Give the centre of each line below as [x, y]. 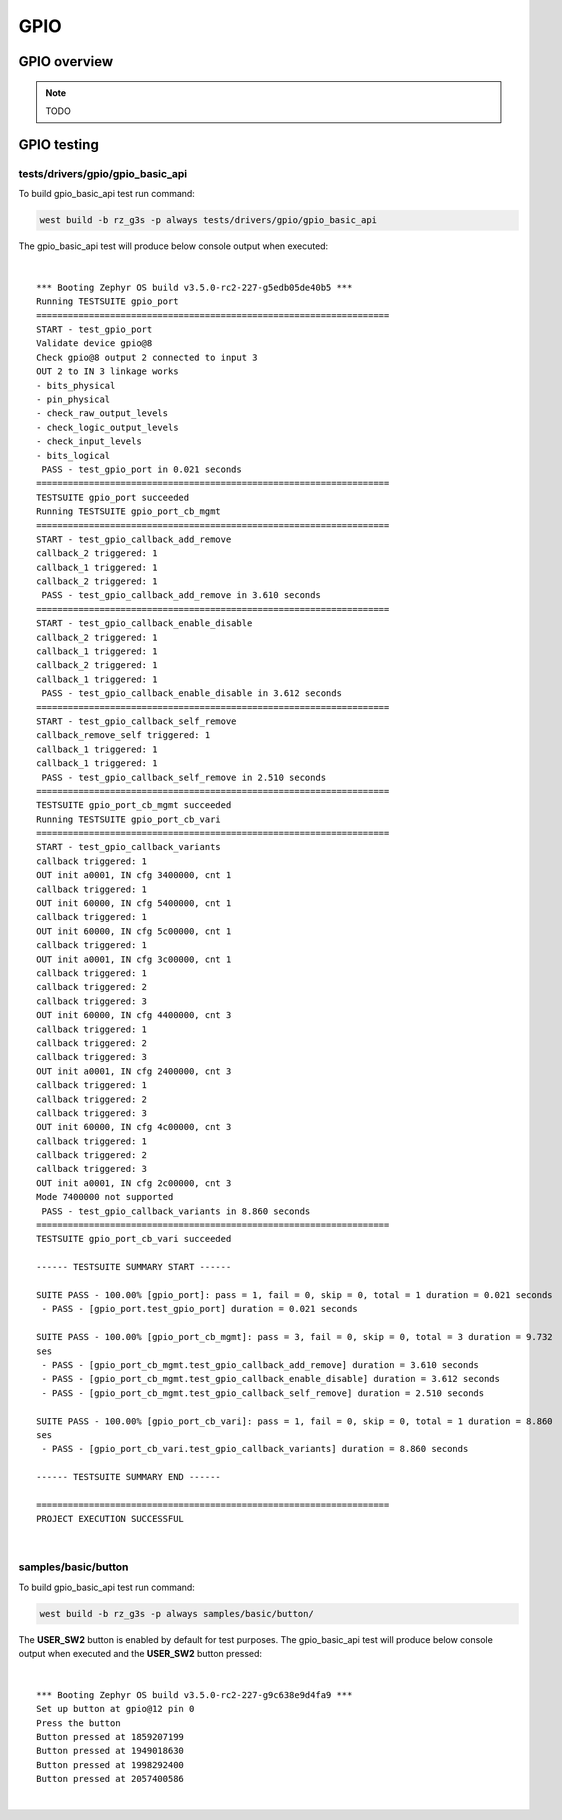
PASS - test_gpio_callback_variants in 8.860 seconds [176, 1211]
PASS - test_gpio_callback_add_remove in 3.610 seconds [181, 595]
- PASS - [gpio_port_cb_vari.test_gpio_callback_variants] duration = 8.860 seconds [255, 1449]
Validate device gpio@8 [94, 343]
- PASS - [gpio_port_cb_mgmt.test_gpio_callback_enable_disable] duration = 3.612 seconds [270, 1379]
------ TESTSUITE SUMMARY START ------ [134, 1267]
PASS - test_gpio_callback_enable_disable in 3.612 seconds [191, 693]
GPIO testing [58, 144]
